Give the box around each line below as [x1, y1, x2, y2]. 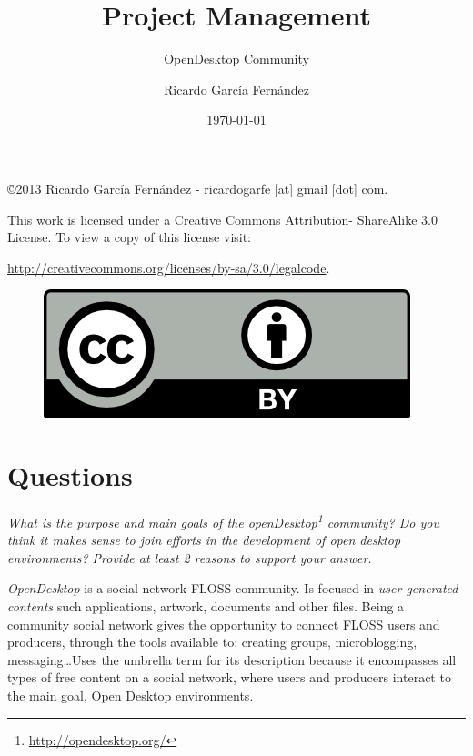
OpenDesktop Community [164, 49, 309, 68]
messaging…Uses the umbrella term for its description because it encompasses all [7, 650, 457, 669]
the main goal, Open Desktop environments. [7, 686, 254, 704]
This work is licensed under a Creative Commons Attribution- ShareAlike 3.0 [7, 209, 438, 228]
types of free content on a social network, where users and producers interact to [7, 668, 451, 687]
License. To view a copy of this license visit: [7, 227, 252, 247]
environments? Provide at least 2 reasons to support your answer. [7, 548, 372, 567]
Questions [7, 457, 133, 494]
